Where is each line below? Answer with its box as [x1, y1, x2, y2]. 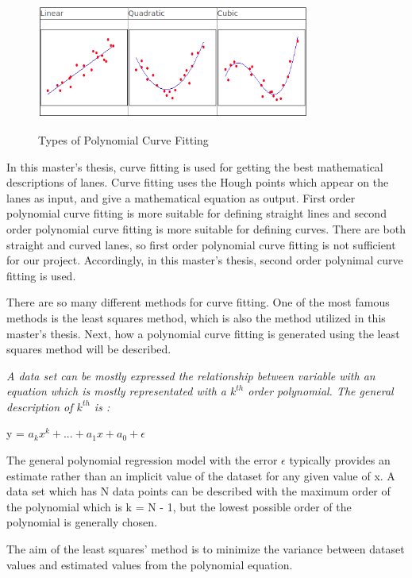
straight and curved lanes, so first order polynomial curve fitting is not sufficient [6, 236, 396, 252]
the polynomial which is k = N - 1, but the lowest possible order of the [6, 498, 352, 514]
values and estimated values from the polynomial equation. [6, 556, 293, 572]
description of [6, 398, 73, 414]
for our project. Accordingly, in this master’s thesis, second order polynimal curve [6, 252, 403, 268]
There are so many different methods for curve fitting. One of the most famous [6, 294, 390, 310]
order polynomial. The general [248, 383, 394, 399]
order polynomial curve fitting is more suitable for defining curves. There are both [6, 220, 406, 237]
